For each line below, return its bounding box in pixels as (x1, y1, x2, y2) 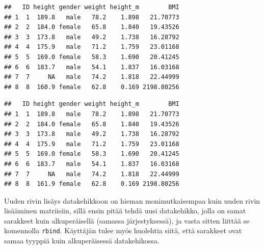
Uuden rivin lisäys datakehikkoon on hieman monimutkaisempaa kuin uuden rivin (4, 195, 260, 206)
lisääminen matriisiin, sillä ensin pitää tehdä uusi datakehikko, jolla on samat (4, 205, 246, 216)
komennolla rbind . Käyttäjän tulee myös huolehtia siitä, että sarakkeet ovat (4, 225, 242, 236)
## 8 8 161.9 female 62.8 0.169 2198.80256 (4, 180, 179, 188)
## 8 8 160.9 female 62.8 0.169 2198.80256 (4, 83, 179, 91)
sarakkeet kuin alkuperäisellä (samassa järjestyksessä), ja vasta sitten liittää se (4, 215, 250, 226)
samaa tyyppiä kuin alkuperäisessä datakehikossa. (4, 235, 160, 246)
